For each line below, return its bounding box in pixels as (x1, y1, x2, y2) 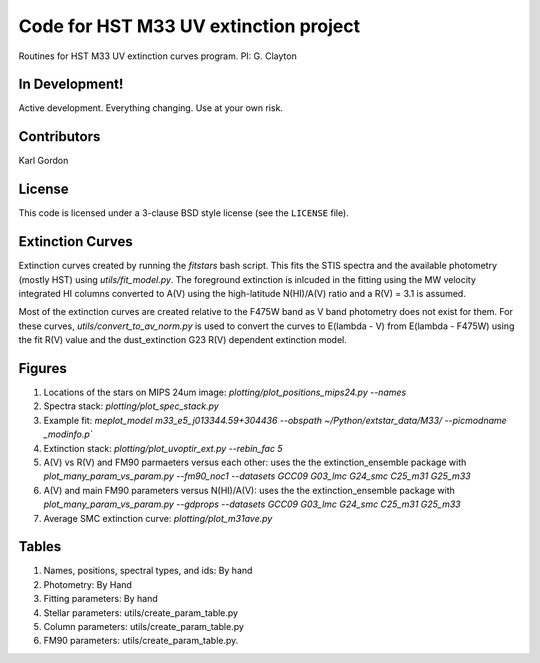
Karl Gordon (18, 155, 69, 167)
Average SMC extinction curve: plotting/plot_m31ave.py (43, 512, 273, 524)
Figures (18, 360, 67, 377)
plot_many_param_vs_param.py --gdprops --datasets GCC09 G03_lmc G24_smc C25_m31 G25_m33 (43, 498, 461, 510)
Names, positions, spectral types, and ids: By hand (43, 565, 253, 577)
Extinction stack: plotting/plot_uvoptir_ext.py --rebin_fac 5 (43, 442, 284, 454)
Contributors (18, 128, 101, 145)
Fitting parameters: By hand (43, 593, 159, 605)
